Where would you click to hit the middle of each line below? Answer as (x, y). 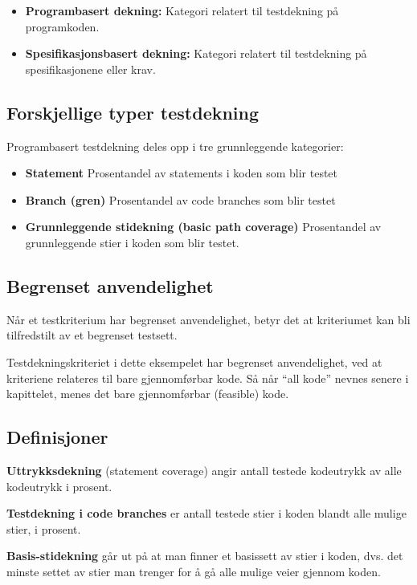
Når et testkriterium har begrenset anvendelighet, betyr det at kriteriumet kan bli (208, 319)
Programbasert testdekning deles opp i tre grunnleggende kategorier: (175, 146)
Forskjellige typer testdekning (133, 112)
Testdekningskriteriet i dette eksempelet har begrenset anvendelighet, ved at (194, 362)
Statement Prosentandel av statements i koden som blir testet (182, 173)
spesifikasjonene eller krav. (90, 69)
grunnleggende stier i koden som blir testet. (132, 242)
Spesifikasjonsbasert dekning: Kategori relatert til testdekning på (196, 53)
